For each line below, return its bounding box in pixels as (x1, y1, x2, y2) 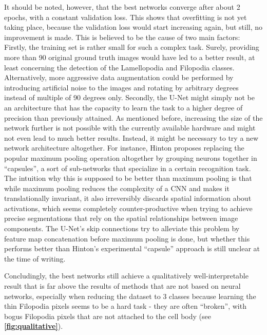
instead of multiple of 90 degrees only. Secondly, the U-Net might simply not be (4, 92, 255, 103)
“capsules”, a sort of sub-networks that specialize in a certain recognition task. (4, 162, 251, 173)
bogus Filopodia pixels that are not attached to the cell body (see (4, 310, 211, 321)
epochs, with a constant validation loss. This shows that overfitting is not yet (4, 11, 247, 22)
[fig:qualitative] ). (4, 321, 63, 331)
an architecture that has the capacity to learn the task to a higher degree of (4, 102, 243, 113)
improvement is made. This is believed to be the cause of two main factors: (4, 31, 240, 42)
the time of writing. (4, 253, 66, 264)
